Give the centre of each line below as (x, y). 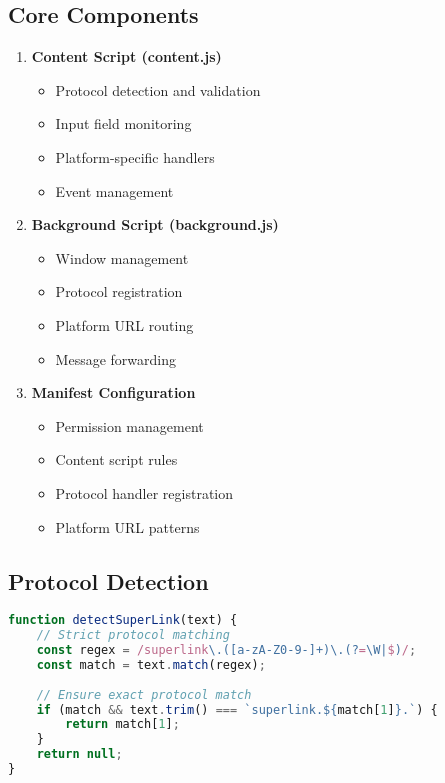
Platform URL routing (124, 324)
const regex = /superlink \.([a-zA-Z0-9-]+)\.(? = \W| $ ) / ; (226, 650)
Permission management (129, 425)
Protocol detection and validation (158, 89)
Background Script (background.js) (155, 224)
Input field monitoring (123, 123)
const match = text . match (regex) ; (151, 664)
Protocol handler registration (144, 492)
